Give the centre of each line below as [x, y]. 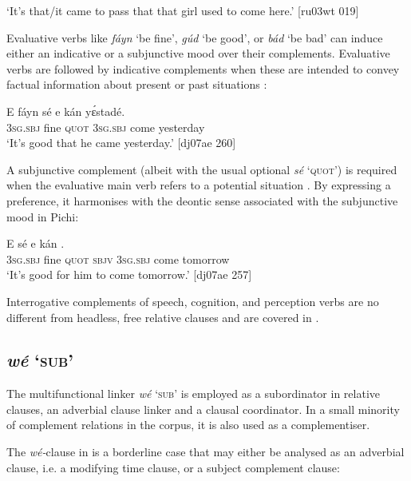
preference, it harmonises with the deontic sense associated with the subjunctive [202, 200]
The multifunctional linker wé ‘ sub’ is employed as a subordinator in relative [193, 394]
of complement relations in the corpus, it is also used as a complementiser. [188, 425]
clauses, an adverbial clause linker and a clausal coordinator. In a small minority [203, 409]
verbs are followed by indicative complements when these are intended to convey [203, 68]
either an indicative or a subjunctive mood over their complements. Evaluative [198, 53]
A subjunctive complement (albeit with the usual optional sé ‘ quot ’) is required [202, 169]
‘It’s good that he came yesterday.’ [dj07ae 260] [121, 143]
